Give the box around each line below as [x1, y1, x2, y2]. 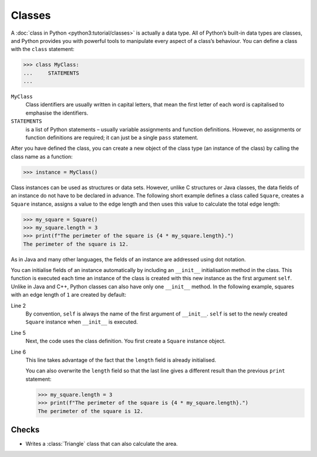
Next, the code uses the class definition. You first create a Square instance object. [25, 338, 226, 345]
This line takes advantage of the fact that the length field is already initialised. [25, 357, 217, 364]
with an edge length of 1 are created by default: [11, 291, 126, 298]
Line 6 [11, 348, 26, 355]
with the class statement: [11, 46, 75, 53]
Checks [11, 425, 40, 435]
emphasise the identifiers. [25, 109, 89, 116]
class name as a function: [11, 153, 73, 160]
